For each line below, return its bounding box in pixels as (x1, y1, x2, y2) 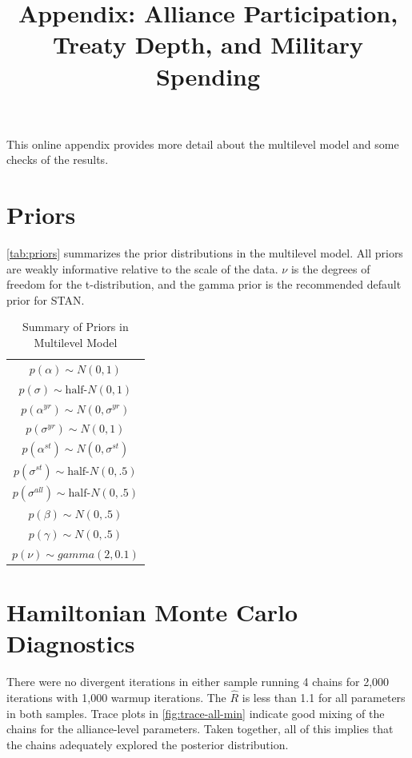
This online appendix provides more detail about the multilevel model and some (6, 135, 399, 152)
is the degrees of (290, 260, 370, 277)
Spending (155, 59, 261, 92)
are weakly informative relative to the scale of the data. (6, 260, 278, 277)
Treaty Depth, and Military (52, 28, 364, 61)
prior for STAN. (6, 291, 85, 308)
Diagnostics (6, 627, 135, 660)
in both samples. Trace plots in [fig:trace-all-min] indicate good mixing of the (6, 704, 385, 721)
